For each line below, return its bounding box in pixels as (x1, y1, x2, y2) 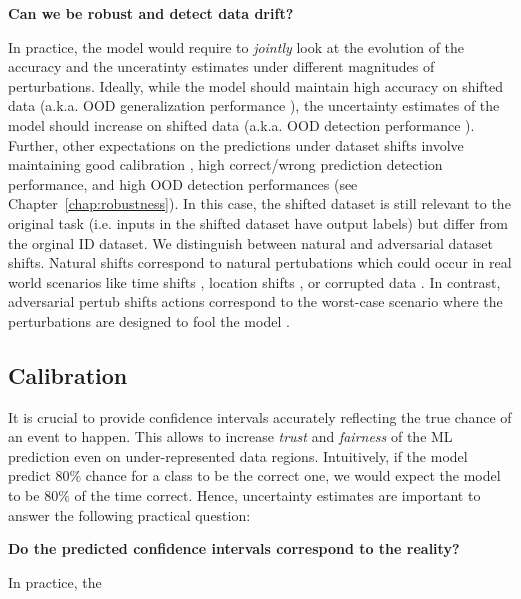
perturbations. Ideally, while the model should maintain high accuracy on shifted (8, 75, 504, 96)
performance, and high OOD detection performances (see (8, 173, 358, 194)
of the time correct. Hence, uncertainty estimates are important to (74, 485, 481, 506)
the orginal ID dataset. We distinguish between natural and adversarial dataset (8, 232, 493, 253)
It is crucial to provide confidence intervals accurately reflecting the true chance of (8, 406, 512, 427)
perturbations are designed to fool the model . (8, 310, 290, 331)
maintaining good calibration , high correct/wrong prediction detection (8, 154, 443, 175)
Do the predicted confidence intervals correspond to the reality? (8, 538, 460, 559)
